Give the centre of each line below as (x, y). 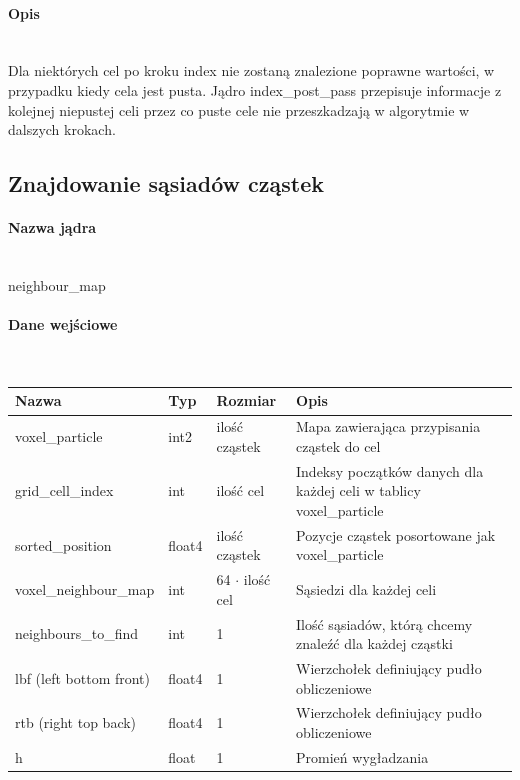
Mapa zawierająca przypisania (388, 426)
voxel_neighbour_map (85, 588)
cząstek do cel (338, 445)
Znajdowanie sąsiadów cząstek (166, 183)
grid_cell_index (64, 490)
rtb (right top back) (76, 722)
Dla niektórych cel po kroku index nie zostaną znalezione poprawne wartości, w (251, 70)
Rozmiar (246, 400)
